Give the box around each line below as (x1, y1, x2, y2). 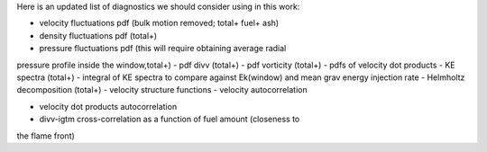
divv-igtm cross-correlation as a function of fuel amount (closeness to (39, 113, 300, 125)
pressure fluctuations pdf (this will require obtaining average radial (39, 43, 287, 54)
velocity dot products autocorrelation (39, 101, 178, 112)
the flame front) (16, 130, 76, 141)
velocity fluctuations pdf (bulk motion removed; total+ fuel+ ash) (39, 18, 280, 29)
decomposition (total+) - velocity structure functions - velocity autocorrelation (16, 85, 308, 95)
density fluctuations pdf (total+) (39, 30, 158, 40)
